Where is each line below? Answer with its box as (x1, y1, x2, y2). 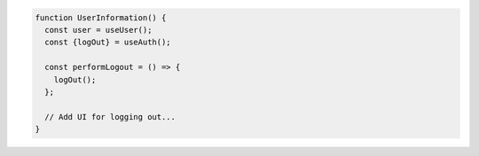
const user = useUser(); (44, 25, 153, 35)
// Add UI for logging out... (44, 112, 177, 121)
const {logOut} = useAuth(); (44, 37, 172, 48)
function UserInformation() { (35, 12, 167, 22)
